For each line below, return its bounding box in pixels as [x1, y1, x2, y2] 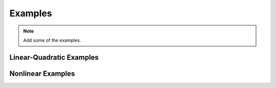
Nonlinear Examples [9, 69, 75, 78]
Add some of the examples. [23, 37, 81, 43]
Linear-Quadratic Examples [9, 53, 99, 62]
